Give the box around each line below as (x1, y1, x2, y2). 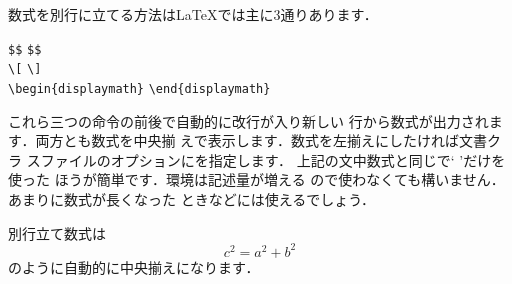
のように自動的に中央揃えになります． (8, 256, 260, 277)
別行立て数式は (8, 222, 106, 243)
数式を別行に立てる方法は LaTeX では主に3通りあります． (8, 4, 378, 24)
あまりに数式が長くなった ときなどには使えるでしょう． (8, 188, 376, 209)
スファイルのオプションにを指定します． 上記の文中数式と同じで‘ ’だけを (26, 149, 506, 170)
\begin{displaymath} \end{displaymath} (8, 81, 271, 96)
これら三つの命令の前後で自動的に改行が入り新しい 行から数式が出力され (8, 110, 489, 131)
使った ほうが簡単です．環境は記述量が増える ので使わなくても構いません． (8, 169, 505, 190)
